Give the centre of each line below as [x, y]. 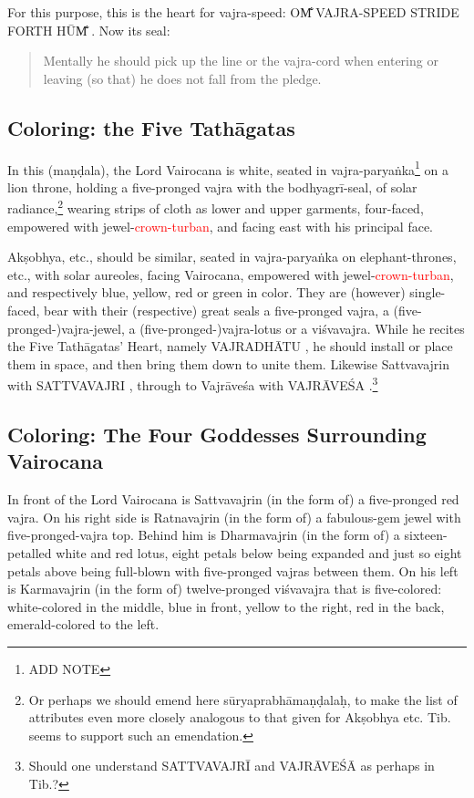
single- [428, 292]
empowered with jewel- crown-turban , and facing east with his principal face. [220, 226]
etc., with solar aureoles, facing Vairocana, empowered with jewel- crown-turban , [231, 274]
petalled [30, 553]
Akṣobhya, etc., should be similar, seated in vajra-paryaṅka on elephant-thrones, [232, 257]
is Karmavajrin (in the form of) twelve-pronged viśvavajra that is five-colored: [225, 589]
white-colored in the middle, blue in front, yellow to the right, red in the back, [226, 606]
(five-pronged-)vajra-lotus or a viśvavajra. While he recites [302, 328]
